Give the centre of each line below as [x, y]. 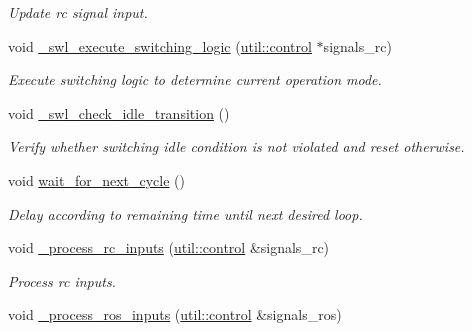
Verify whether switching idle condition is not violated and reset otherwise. [236, 146]
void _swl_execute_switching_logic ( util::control [160, 45]
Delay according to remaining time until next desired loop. [185, 213]
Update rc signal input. [78, 12]
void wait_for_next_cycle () [97, 179]
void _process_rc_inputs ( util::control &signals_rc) [169, 247]
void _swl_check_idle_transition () [119, 112]
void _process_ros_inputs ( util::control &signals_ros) [175, 314]
